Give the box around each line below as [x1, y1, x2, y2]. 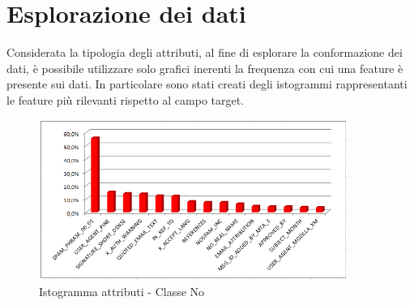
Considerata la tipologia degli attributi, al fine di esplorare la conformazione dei [6, 44, 403, 61]
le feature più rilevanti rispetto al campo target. [6, 91, 245, 108]
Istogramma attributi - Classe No [39, 283, 205, 300]
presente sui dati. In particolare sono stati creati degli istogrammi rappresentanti [6, 75, 408, 92]
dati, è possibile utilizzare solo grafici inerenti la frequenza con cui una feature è [6, 59, 403, 76]
